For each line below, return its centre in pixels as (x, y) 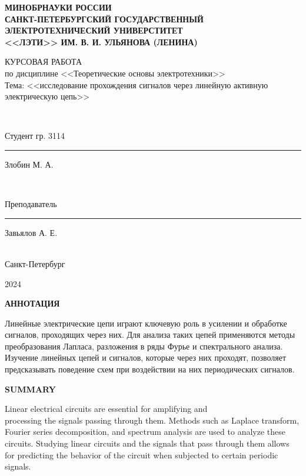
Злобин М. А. (29, 164)
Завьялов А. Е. (31, 232)
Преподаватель (31, 204)
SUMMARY (30, 389)
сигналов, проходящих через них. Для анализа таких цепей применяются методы (150, 334)
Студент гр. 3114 (35, 136)
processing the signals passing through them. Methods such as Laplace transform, (152, 420)
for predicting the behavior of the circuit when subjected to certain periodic (142, 455)
